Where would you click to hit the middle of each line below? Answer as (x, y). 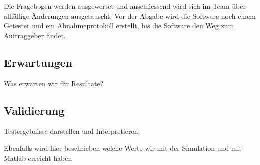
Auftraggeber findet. (35, 35)
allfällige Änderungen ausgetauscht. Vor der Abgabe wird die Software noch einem (130, 16)
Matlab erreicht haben (38, 158)
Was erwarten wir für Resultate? (54, 83)
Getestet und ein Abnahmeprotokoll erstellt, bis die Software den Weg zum (119, 26)
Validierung (34, 110)
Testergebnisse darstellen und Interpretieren (71, 131)
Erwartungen (38, 62)
